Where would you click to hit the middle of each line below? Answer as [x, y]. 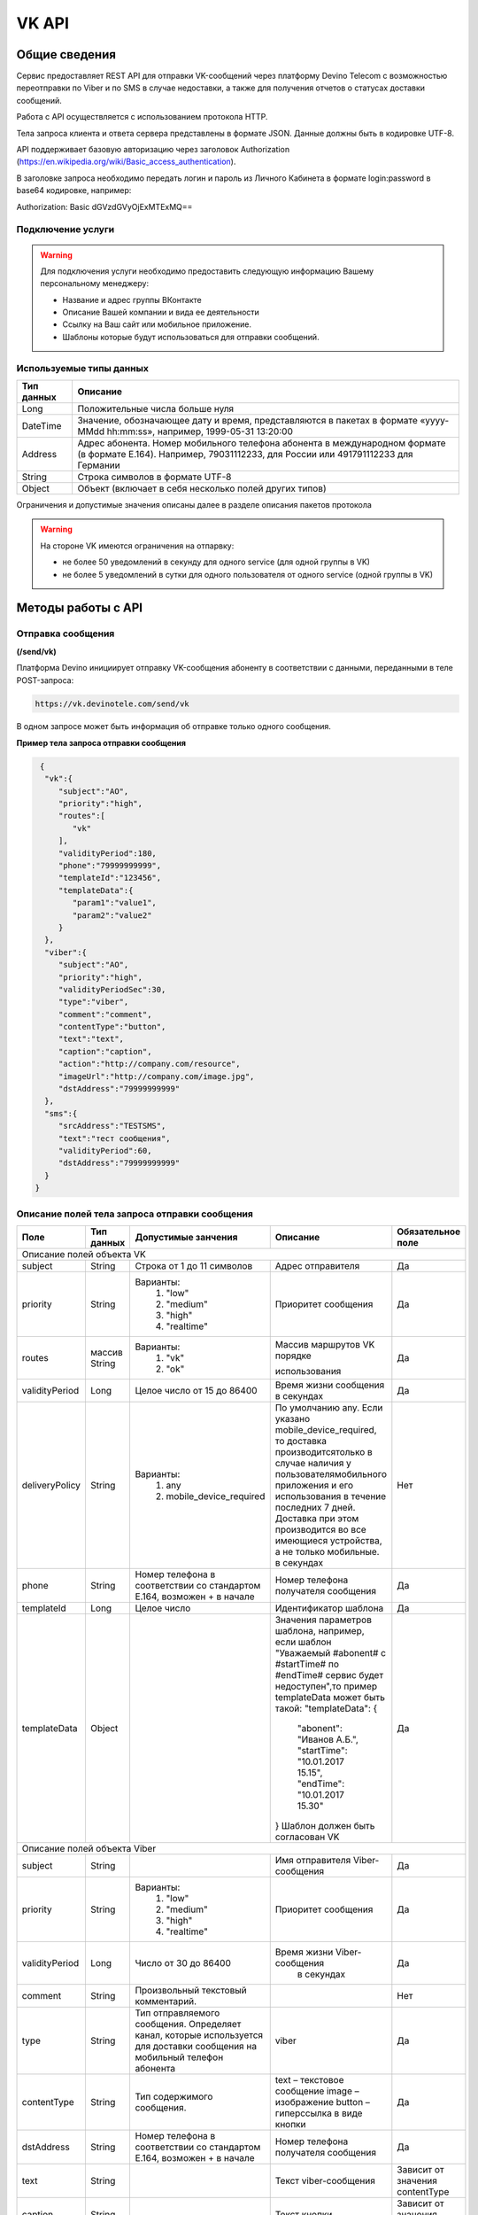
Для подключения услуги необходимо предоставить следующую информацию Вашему [207, 271]
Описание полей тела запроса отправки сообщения [135, 1214]
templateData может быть [330, 1697]
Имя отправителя [313, 1860]
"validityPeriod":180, [107, 853]
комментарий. [166, 2001]
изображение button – [323, 2102]
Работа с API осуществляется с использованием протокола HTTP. [142, 117]
